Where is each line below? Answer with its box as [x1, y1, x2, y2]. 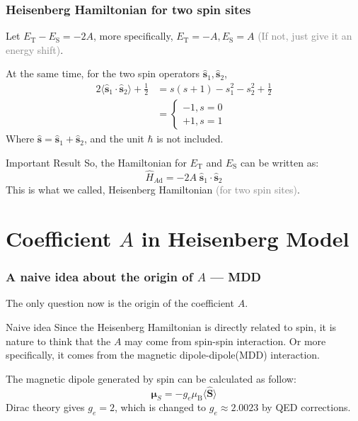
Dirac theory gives [6, 400, 85, 415]
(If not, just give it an [258, 28, 352, 43]
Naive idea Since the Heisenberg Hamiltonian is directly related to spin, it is [6, 320, 337, 335]
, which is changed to [114, 400, 207, 415]
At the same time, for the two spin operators [6, 66, 200, 81]
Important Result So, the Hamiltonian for [6, 155, 187, 169]
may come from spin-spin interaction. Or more [125, 333, 326, 348]
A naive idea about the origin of [6, 268, 193, 286]
